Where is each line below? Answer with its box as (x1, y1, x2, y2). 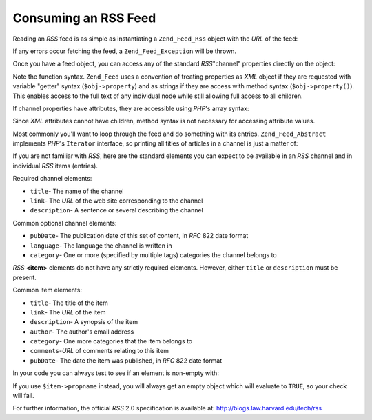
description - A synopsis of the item (30, 318, 138, 326)
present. (12, 273, 37, 281)
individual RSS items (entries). (12, 161, 98, 170)
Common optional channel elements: (12, 219, 117, 227)
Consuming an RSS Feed (12, 10, 156, 26)
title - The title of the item (30, 299, 108, 307)
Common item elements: (12, 286, 83, 294)
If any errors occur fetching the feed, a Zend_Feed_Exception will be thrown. (12, 47, 237, 55)
